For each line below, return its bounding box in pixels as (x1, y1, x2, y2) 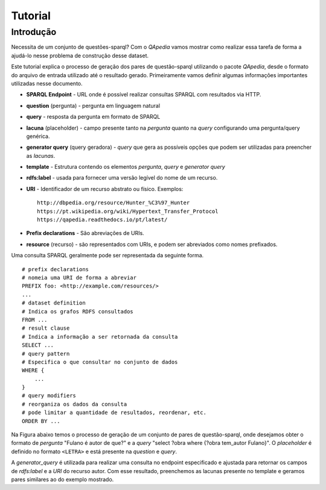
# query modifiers (22, 392, 77, 399)
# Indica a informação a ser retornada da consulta (22, 333, 178, 340)
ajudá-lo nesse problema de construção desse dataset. (11, 52, 149, 59)
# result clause (22, 325, 70, 331)
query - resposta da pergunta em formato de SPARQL (26, 113, 161, 121)
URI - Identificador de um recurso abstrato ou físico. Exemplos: (26, 185, 184, 192)
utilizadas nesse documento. (11, 80, 83, 87)
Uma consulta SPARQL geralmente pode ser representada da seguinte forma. (11, 252, 204, 259)
